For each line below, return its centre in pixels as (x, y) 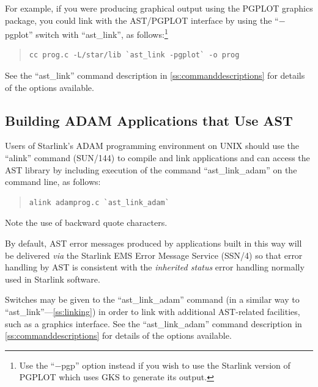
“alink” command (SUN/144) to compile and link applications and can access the (157, 158)
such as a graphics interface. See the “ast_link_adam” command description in (153, 323)
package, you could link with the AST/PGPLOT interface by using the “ (142, 20)
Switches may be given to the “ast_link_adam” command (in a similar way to (152, 299)
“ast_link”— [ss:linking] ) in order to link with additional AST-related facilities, (153, 311)
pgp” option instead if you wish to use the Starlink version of (176, 365)
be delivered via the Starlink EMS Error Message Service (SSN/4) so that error (154, 255)
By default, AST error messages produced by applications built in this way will (153, 243)
